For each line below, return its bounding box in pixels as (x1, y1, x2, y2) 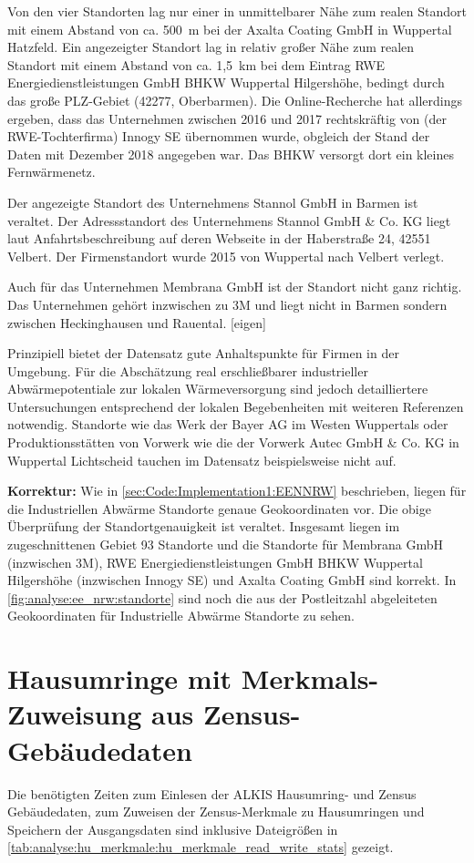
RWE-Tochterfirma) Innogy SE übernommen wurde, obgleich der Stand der (7, 127, 430, 146)
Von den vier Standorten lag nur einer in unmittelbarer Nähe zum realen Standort (7, 2, 467, 20)
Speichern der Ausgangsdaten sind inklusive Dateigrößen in (7, 819, 338, 838)
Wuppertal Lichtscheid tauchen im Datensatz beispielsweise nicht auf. (7, 450, 397, 469)
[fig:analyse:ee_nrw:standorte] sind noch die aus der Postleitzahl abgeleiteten (7, 588, 438, 607)
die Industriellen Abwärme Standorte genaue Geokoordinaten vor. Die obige (7, 498, 431, 518)
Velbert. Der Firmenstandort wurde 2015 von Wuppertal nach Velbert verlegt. (7, 246, 445, 265)
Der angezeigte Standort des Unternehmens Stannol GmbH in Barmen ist (7, 192, 418, 211)
